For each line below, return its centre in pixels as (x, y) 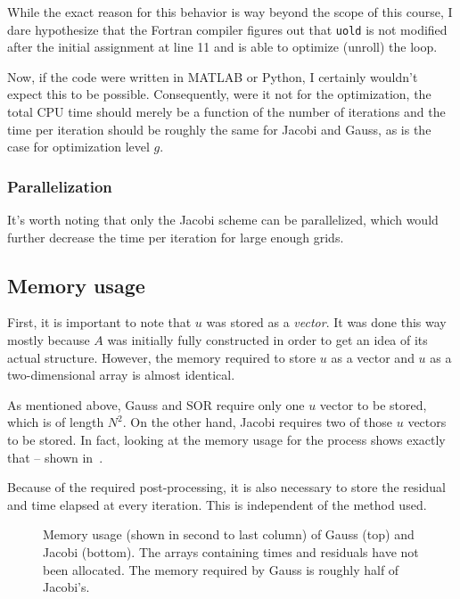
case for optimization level (78, 147)
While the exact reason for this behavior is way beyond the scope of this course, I (230, 12)
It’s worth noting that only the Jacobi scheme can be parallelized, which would (223, 220)
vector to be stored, (373, 404)
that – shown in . (55, 457)
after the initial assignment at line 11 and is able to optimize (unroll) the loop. (222, 47)
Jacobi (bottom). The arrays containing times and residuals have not (231, 551)
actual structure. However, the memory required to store (162, 357)
